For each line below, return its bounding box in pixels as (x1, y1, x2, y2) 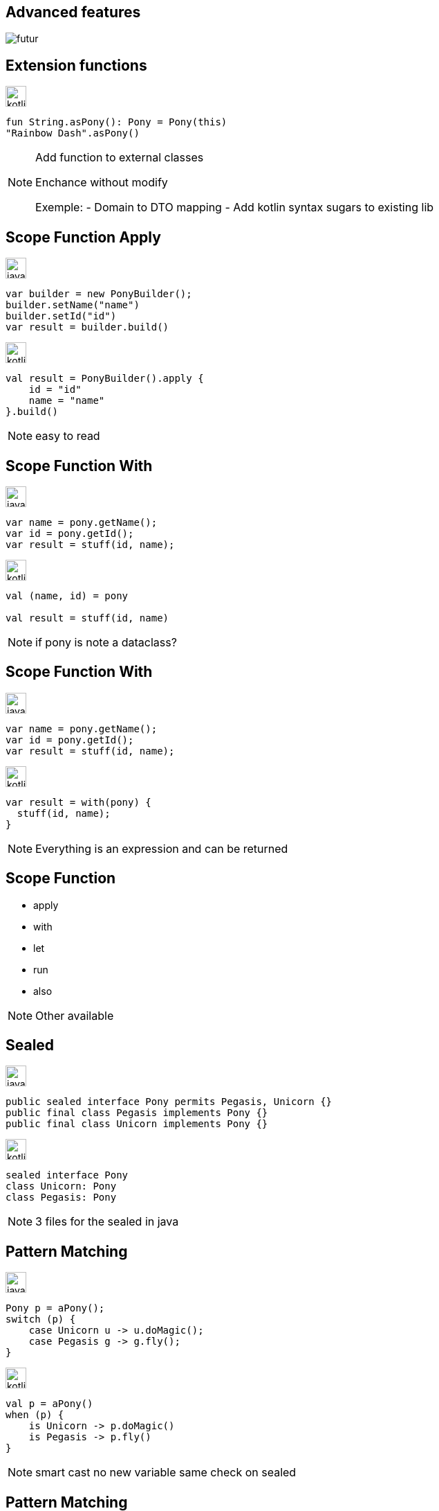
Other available (35, 1008, 114, 1023)
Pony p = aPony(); (6, 1302, 105, 1314)
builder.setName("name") (6, 299, 140, 311)
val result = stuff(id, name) (6, 612, 169, 624)
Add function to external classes (35, 150, 204, 165)
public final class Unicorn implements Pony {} (6, 1118, 268, 1130)
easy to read (35, 429, 100, 443)
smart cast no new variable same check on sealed (35, 1465, 297, 1480)
